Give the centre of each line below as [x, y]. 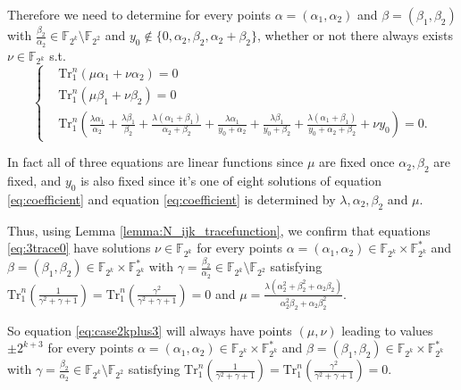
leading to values [387, 330]
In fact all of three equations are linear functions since [155, 162]
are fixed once [357, 162]
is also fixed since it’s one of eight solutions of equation [231, 181]
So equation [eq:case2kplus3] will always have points [150, 330]
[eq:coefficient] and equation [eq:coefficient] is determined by [172, 199]
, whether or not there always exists [355, 35]
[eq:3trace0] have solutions [79, 248]
